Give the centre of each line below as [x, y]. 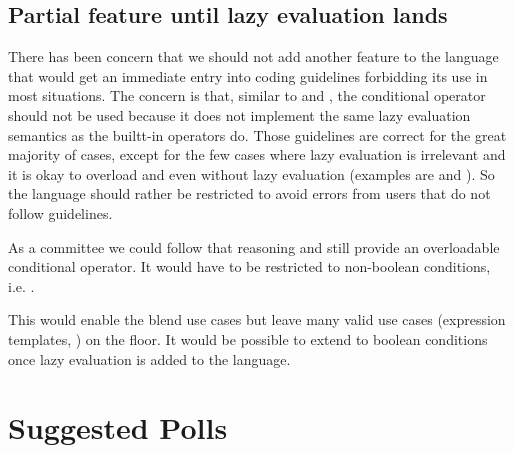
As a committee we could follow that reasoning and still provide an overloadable [254, 246]
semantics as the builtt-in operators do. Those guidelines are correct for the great [257, 134]
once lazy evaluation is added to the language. [149, 358]
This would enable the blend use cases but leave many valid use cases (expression [257, 319]
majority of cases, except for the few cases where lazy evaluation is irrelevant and [257, 154]
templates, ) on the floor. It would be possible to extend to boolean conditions [248, 338]
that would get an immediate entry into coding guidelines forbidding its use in [248, 75]
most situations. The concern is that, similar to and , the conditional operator [247, 95]
